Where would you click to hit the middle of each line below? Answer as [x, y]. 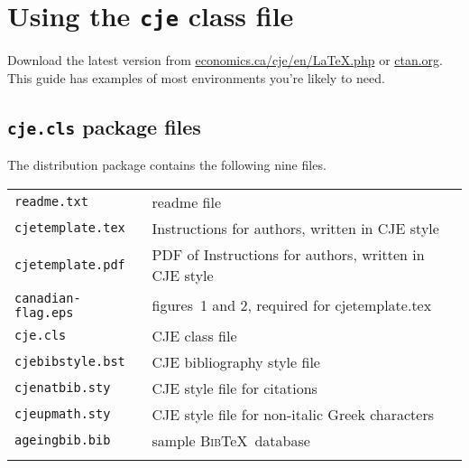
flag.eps [44, 312]
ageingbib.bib [63, 440]
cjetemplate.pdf [70, 264]
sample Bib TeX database [231, 440]
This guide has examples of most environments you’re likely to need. [196, 77]
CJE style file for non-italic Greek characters [293, 414]
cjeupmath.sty [63, 414]
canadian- [48, 298]
